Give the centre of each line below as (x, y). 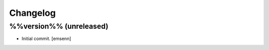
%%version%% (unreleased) (59, 26)
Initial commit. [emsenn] (47, 39)
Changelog (32, 13)
